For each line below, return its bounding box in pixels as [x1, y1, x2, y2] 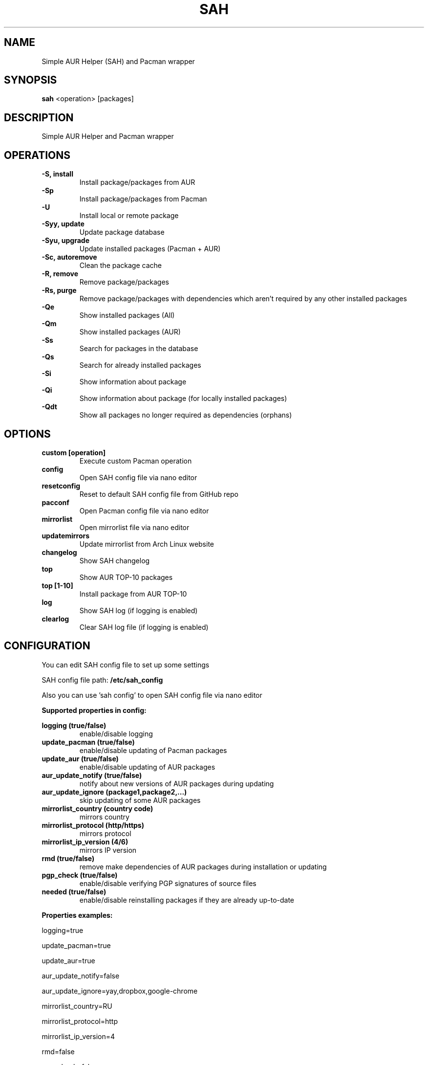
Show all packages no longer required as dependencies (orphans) [79, 411, 292, 420]
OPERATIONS [4, 149, 70, 161]
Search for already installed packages [79, 361, 201, 370]
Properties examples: [42, 910, 113, 919]
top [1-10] [42, 581, 73, 590]
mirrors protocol [79, 829, 131, 838]
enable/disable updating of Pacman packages [79, 746, 227, 754]
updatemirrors [42, 531, 90, 540]
